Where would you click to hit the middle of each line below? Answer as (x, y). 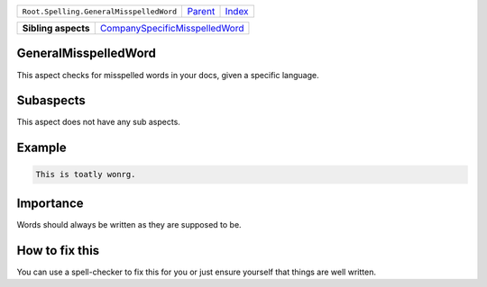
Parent (201, 11)
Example (41, 148)
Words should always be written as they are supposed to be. (129, 224)
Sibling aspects (56, 28)
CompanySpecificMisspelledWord (172, 28)
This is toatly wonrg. (86, 175)
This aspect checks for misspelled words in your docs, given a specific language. (168, 75)
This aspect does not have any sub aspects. (98, 122)
